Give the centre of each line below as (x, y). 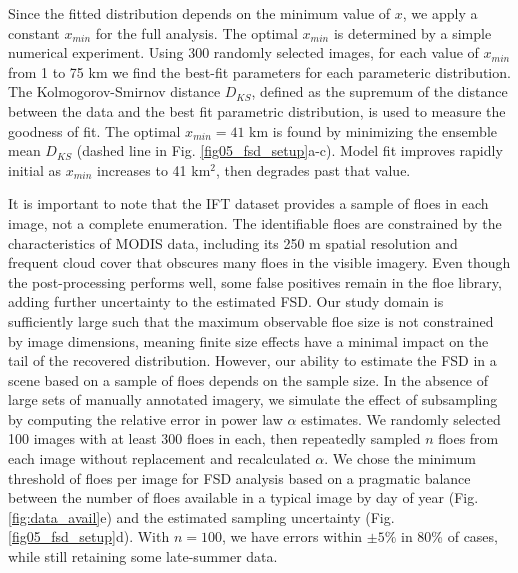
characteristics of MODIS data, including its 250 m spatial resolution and (233, 242)
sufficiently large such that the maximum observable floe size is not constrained (251, 320)
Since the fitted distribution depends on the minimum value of (199, 13)
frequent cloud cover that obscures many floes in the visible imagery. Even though (259, 262)
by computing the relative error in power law (145, 418)
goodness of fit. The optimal (94, 130)
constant (34, 32)
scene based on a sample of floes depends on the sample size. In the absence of (248, 379)
